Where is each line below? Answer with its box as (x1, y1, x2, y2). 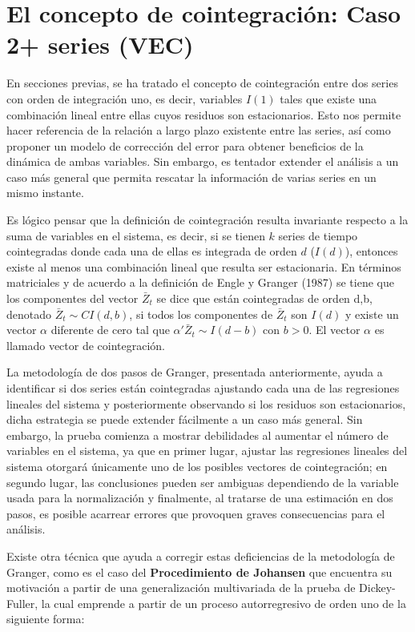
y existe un (344, 305, 399, 322)
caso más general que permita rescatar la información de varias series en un (6, 168, 377, 185)
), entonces (344, 243, 398, 260)
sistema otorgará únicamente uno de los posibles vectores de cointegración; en (6, 457, 388, 474)
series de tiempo (278, 227, 358, 244)
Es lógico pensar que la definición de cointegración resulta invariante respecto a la (6, 211, 409, 228)
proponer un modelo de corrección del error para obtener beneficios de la (6, 137, 364, 154)
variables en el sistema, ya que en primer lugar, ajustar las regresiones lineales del (6, 442, 408, 459)
